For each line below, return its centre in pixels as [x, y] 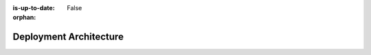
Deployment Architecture [68, 37]
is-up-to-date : [34, 8]
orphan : [24, 18]
